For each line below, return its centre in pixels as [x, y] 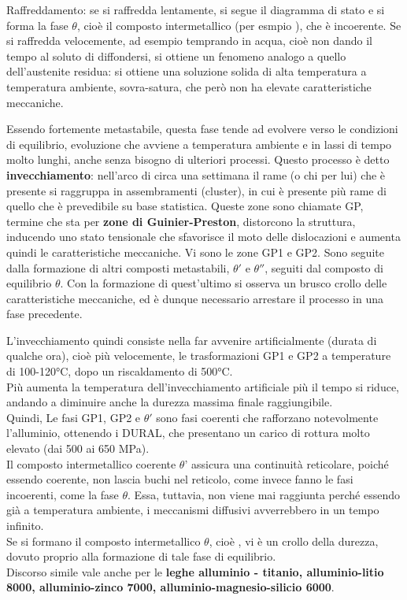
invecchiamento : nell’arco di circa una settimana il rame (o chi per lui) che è [196, 174]
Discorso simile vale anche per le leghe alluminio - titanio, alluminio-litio [195, 571]
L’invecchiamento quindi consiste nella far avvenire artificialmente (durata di [192, 340]
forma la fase [37, 25]
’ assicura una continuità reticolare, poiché [287, 463]
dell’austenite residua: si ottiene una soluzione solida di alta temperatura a [187, 71]
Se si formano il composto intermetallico [104, 541]
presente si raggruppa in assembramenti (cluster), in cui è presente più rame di [196, 190]
